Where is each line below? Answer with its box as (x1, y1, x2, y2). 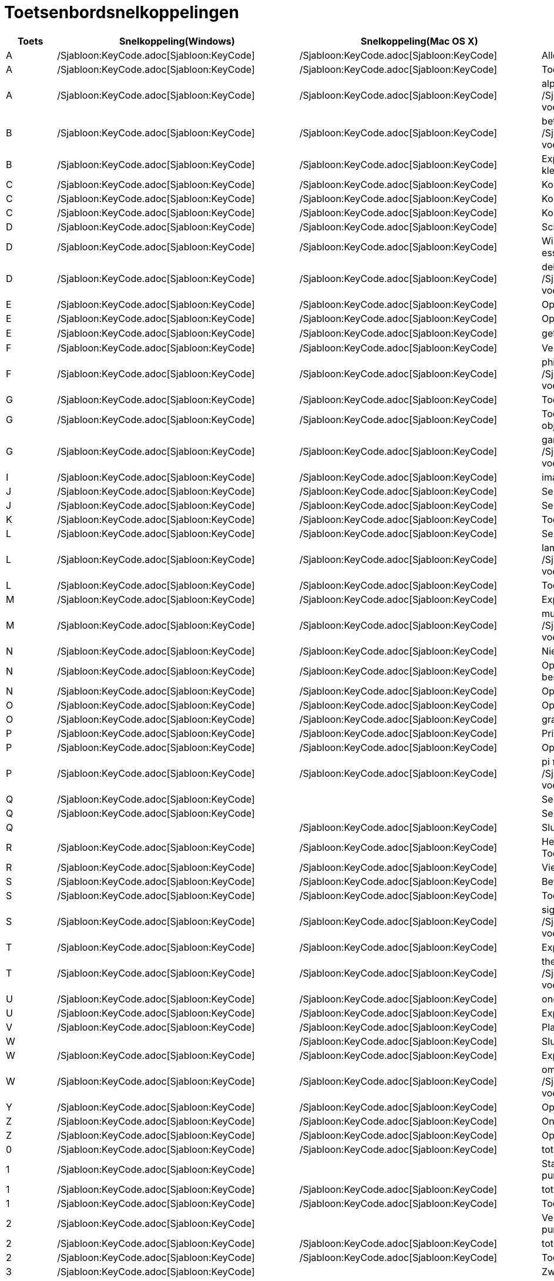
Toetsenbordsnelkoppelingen (4, 2, 239, 22)
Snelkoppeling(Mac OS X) (361, 35, 478, 47)
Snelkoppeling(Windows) (119, 35, 235, 47)
